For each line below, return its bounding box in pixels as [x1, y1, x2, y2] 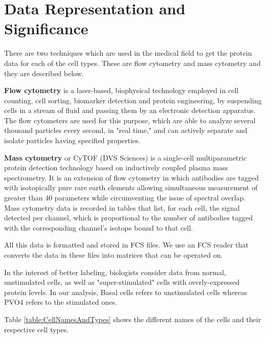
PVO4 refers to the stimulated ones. [4, 297, 117, 307]
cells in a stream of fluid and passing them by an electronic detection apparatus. [4, 105, 256, 116]
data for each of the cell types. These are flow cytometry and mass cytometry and [4, 57, 261, 68]
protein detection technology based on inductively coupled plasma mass [4, 162, 228, 173]
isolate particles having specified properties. [4, 135, 141, 146]
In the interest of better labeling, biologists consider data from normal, [4, 266, 226, 277]
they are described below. [4, 67, 84, 78]
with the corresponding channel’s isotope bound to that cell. [4, 222, 193, 233]
